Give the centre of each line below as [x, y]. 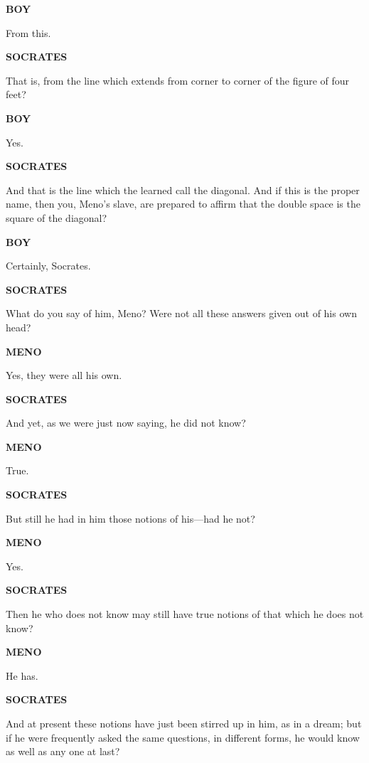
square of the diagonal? [57, 217]
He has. [22, 675]
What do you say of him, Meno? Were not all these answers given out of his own [181, 313]
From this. [28, 32]
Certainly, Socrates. [48, 266]
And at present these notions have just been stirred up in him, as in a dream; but [184, 723]
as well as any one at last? [63, 751]
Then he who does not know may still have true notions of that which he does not [185, 614]
